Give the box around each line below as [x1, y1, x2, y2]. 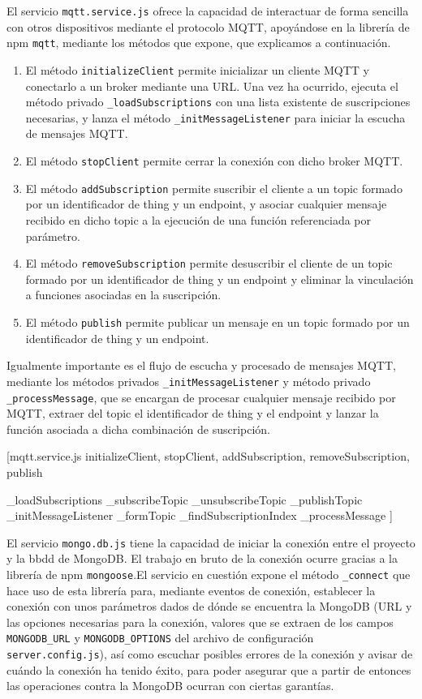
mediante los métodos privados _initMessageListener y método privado [6, 372, 371, 389]
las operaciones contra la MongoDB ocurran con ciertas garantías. [6, 677, 334, 694]
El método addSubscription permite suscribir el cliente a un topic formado [25, 179, 403, 196]
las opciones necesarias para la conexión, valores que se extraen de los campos [6, 613, 394, 630]
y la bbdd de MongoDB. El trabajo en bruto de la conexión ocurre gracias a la [6, 550, 398, 567]
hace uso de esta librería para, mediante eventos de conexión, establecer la [6, 581, 376, 598]
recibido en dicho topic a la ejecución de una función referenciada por [25, 211, 372, 228]
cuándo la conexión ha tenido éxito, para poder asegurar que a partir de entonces [6, 661, 411, 678]
